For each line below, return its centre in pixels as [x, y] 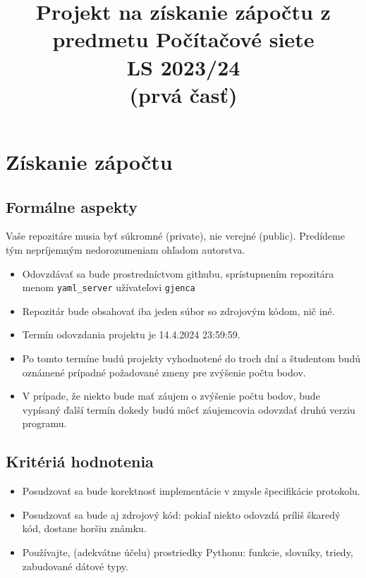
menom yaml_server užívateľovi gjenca [109, 287]
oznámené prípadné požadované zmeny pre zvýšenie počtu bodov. [164, 372]
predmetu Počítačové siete [183, 39]
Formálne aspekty [72, 206]
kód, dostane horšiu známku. [84, 528]
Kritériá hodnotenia [80, 461]
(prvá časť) [183, 94]
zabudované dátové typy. [75, 566]
